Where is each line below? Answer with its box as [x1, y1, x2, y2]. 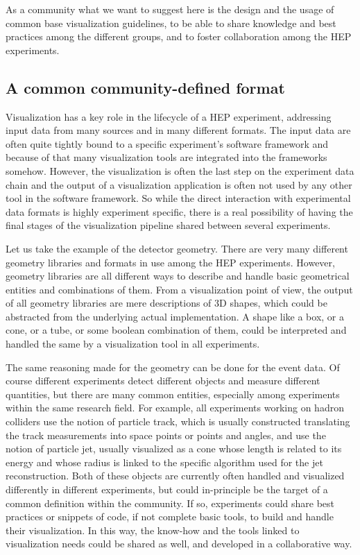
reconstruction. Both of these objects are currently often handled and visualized [6, 468, 345, 483]
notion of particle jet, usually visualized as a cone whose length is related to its [6, 441, 342, 456]
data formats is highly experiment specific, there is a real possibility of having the [6, 204, 353, 219]
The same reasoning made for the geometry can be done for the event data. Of [6, 359, 340, 374]
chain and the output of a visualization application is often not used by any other [6, 177, 352, 191]
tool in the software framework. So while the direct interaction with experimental [6, 191, 351, 205]
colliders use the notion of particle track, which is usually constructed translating [6, 414, 350, 429]
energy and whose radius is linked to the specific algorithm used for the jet [6, 454, 323, 469]
